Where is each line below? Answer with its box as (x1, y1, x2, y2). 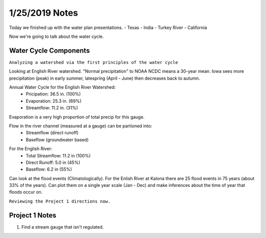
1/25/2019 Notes (9, 7, 78, 18)
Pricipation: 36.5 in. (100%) (26, 91, 81, 97)
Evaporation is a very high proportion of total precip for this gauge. (9, 114, 145, 120)
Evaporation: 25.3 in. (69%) (26, 98, 82, 104)
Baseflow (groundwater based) (26, 137, 89, 143)
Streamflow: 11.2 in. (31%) (26, 105, 78, 111)
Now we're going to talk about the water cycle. (9, 33, 104, 39)
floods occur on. (9, 189, 43, 195)
